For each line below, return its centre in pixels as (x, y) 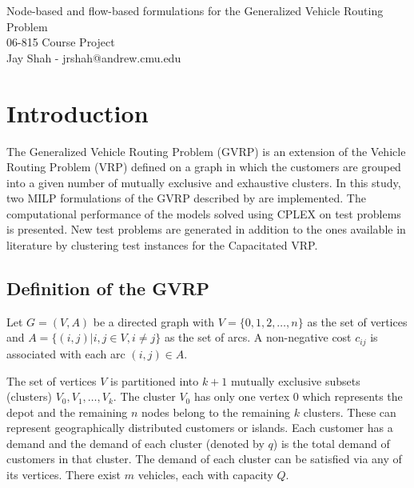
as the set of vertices (357, 321)
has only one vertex (242, 396)
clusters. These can (350, 412)
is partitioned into (155, 380)
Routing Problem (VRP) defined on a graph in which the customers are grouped (204, 167)
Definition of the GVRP (108, 288)
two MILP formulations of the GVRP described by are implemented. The (186, 198)
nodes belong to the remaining (216, 412)
